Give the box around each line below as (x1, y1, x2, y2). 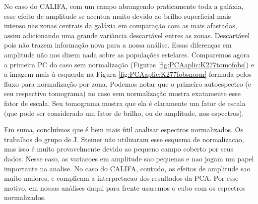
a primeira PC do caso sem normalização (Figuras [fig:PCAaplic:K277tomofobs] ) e (4, 59, 254, 69)
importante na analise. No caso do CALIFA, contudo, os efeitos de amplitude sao (4, 163, 251, 173)
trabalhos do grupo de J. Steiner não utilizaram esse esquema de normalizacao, (4, 134, 244, 144)
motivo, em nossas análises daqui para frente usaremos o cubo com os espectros (4, 182, 246, 193)
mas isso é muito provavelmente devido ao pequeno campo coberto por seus (4, 144, 234, 154)
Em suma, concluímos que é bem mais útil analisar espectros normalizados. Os (4, 124, 243, 135)
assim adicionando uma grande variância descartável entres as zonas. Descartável (4, 30, 250, 40)
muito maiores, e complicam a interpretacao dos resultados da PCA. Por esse (4, 173, 239, 183)
